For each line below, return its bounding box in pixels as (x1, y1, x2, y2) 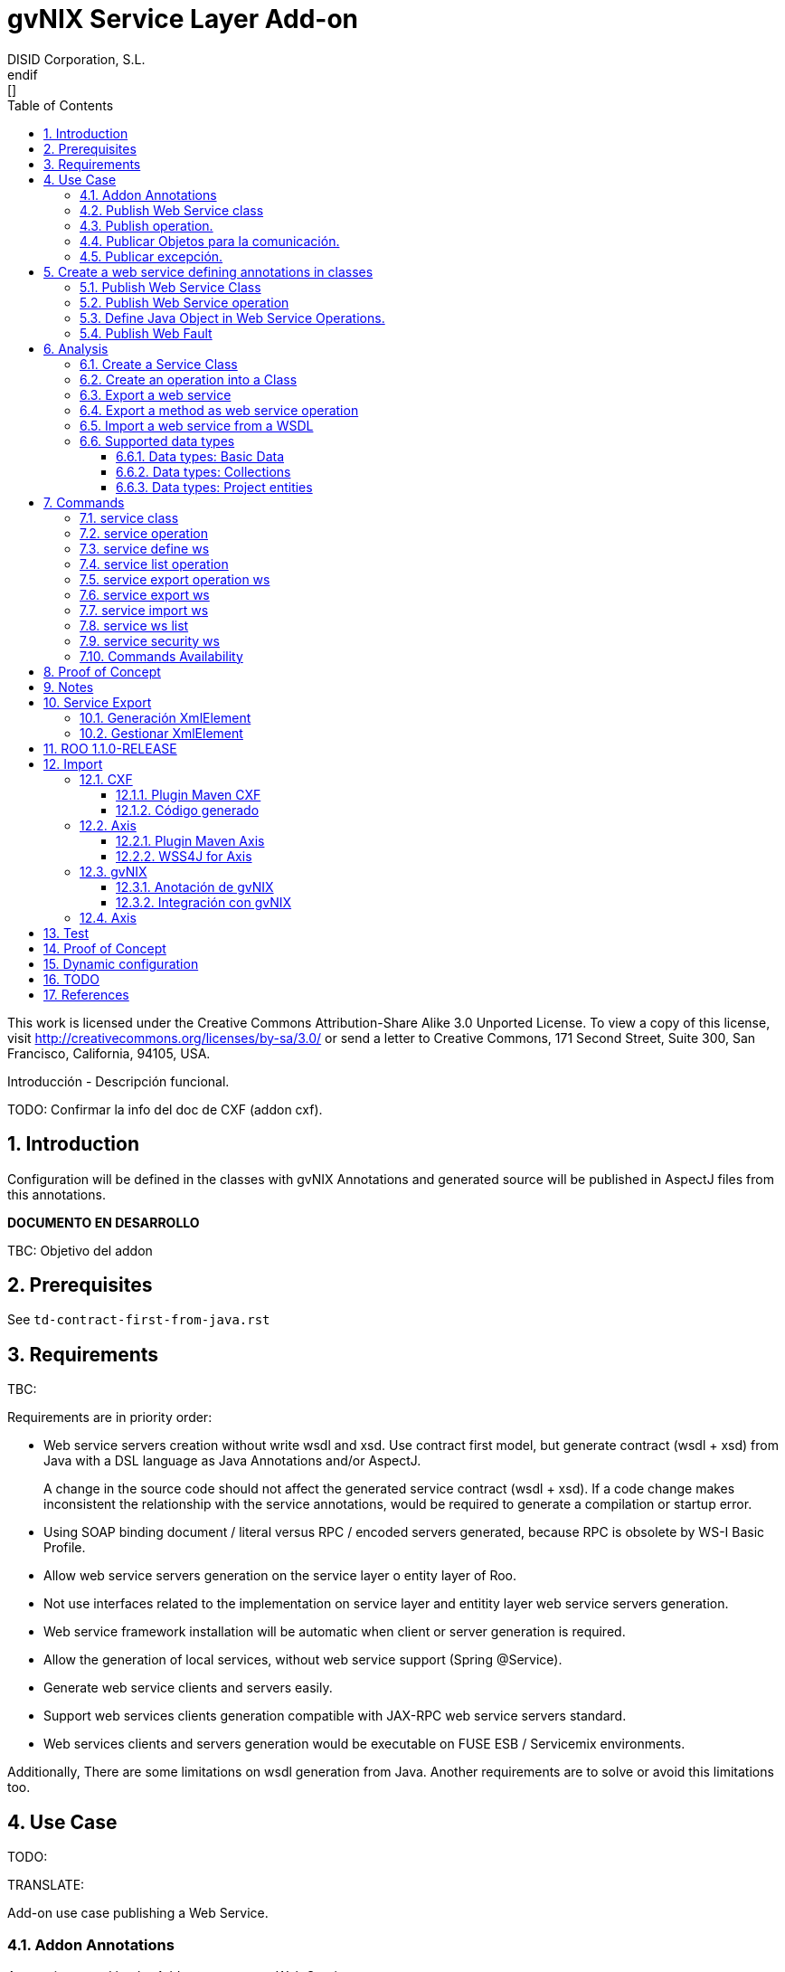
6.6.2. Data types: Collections (116, 463, 291, 479)
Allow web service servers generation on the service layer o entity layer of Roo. (43, 1568, 517, 1584)
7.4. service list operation (80, 555, 229, 572)
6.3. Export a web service (80, 386, 232, 403)
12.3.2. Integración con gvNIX (116, 894, 292, 910)
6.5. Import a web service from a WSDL (80, 417, 314, 433)
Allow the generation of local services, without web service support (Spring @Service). (43, 1652, 563, 1668)
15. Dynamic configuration (43, 955, 199, 972)
